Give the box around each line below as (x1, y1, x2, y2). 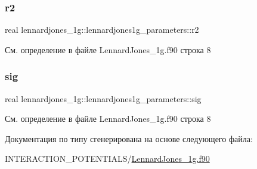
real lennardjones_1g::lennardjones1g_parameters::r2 (5, 23, 199, 36)
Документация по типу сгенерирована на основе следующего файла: (5, 132, 253, 145)
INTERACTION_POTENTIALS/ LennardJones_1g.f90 (5, 152, 210, 165)
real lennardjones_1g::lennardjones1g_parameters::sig (5, 92, 202, 105)
